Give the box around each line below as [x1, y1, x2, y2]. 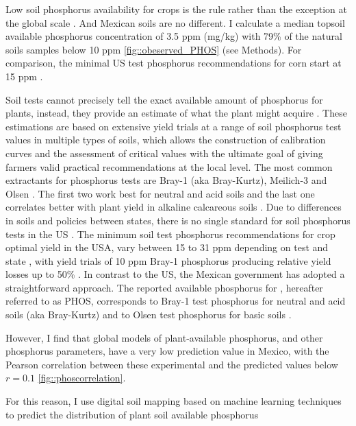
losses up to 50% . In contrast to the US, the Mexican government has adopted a [5, 267, 345, 281]
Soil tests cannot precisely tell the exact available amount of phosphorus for [5, 92, 323, 106]
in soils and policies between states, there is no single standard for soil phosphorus [5, 213, 351, 227]
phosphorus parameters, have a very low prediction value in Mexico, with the [5, 344, 329, 358]
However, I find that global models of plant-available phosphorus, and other [5, 330, 323, 344]
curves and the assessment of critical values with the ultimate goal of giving [5, 145, 323, 160]
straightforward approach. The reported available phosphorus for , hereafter [5, 280, 323, 294]
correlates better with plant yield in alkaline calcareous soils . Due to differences [5, 200, 342, 214]
